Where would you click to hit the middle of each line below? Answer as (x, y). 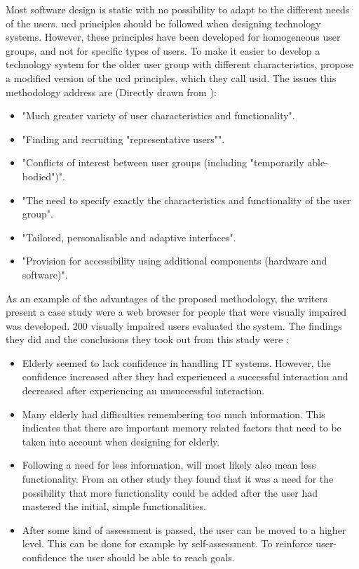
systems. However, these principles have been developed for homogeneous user (173, 37)
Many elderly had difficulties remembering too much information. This (174, 414)
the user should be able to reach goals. (152, 557)
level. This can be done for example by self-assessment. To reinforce (167, 543)
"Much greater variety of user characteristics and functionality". (158, 115)
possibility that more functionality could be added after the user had (170, 492)
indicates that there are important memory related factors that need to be (182, 428)
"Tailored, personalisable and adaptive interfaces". (129, 237)
